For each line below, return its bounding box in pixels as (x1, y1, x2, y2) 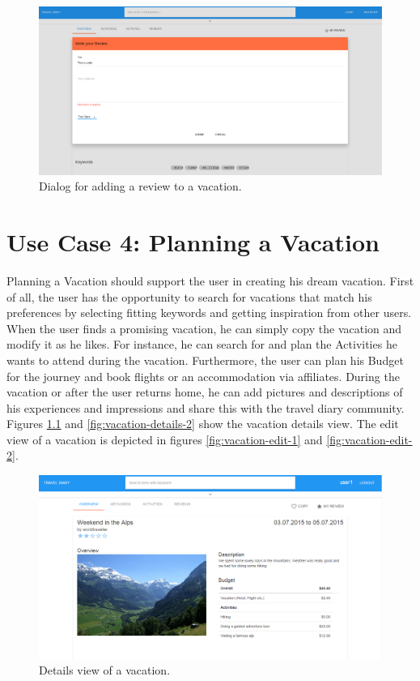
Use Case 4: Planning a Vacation (6, 225, 380, 259)
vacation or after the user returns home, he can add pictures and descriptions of (6, 383, 403, 400)
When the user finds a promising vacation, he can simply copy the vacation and (6, 319, 402, 336)
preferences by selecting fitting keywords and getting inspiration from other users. (6, 304, 412, 321)
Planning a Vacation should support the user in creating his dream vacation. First (6, 272, 414, 289)
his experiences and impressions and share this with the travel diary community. (6, 399, 405, 416)
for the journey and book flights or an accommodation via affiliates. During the (6, 367, 400, 384)
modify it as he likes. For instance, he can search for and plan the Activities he (6, 336, 397, 353)
